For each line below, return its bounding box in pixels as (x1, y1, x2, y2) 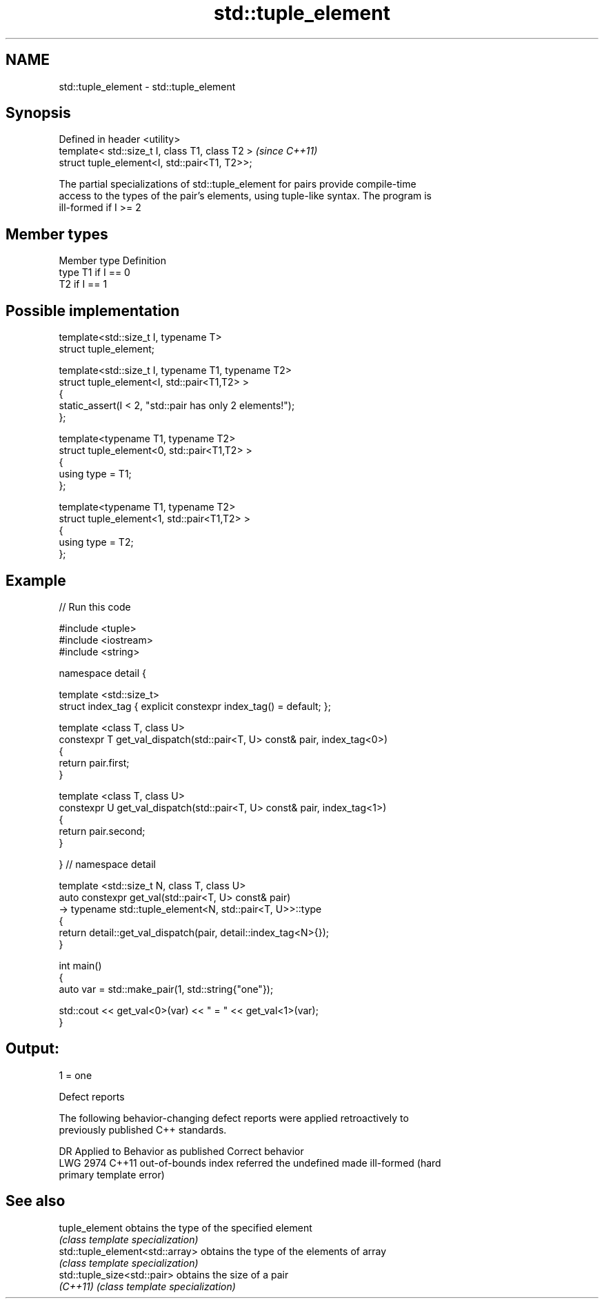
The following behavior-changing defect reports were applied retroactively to (59, 1112, 409, 1124)
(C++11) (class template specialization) (59, 1280, 236, 1292)
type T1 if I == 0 (59, 266, 130, 279)
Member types (6, 225, 108, 243)
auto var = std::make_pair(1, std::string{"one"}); (59, 982, 274, 995)
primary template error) (59, 1168, 165, 1180)
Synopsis (6, 104, 71, 122)
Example (6, 571, 66, 589)
